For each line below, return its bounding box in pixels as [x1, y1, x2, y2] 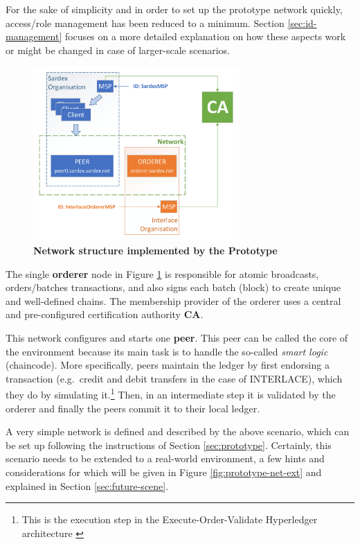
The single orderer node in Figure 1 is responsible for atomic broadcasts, [6, 266, 319, 281]
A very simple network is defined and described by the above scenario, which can [6, 424, 350, 439]
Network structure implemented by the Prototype [33, 243, 278, 257]
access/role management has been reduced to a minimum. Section [6, 15, 285, 30]
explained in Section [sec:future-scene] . [6, 478, 169, 493]
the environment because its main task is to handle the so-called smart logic [6, 344, 328, 358]
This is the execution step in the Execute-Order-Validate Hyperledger [21, 512, 318, 527]
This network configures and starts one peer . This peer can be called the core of [6, 330, 348, 344]
